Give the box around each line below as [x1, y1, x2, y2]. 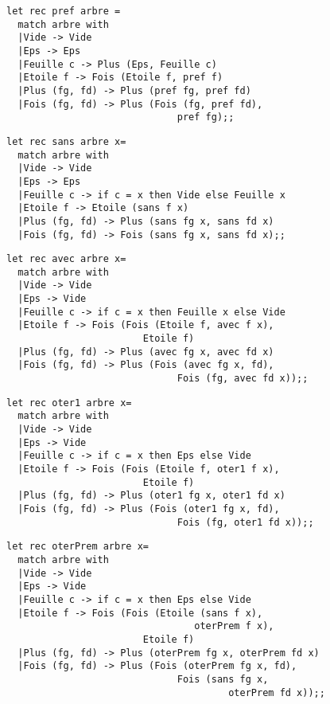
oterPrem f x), [194, 620, 274, 632]
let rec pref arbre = [6, 6, 121, 17]
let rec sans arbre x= [6, 135, 126, 147]
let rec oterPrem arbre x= [6, 541, 149, 553]
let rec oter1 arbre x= [6, 397, 132, 409]
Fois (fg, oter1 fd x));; [177, 516, 314, 528]
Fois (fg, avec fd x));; [177, 373, 309, 385]
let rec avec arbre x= [6, 253, 126, 265]
